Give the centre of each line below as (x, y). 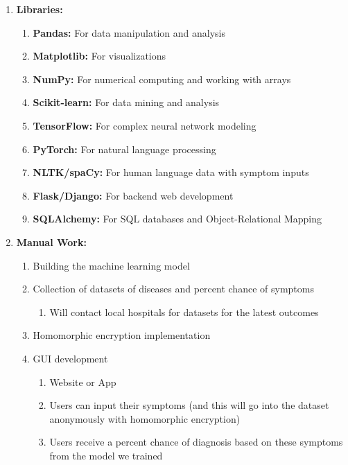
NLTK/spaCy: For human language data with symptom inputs (171, 172)
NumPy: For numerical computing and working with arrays (162, 79)
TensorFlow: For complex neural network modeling (145, 125)
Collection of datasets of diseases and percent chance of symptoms (173, 289)
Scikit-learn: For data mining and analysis (126, 102)
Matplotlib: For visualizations (99, 56)
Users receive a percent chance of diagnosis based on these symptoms (196, 442)
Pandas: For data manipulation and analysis (129, 32)
